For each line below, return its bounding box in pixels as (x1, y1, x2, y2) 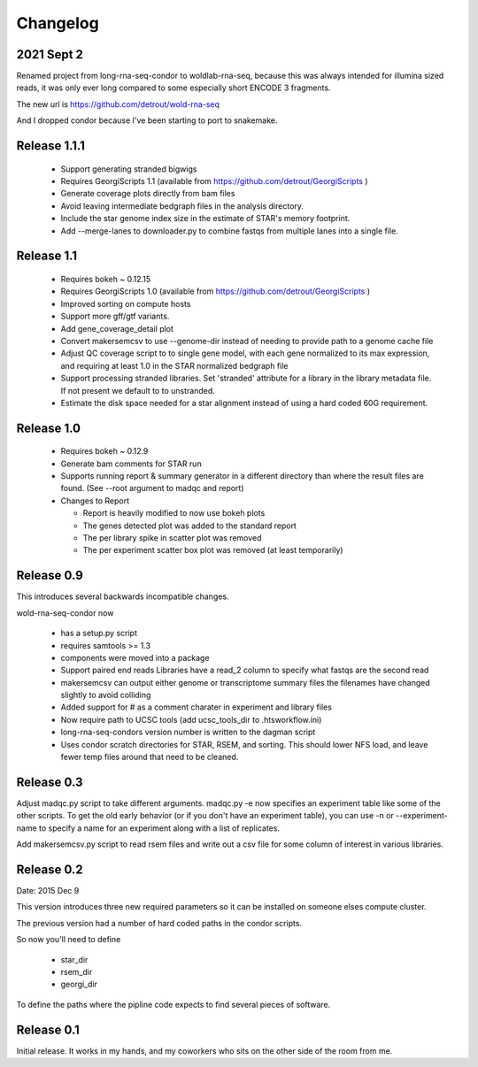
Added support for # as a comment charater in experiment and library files (60, 702, 332, 712)
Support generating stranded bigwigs (60, 164, 197, 174)
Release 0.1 (16, 1022, 80, 1037)
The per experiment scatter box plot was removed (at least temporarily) (82, 545, 344, 556)
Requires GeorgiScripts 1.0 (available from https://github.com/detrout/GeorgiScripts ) (60, 286, 371, 296)
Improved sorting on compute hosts (60, 298, 191, 309)
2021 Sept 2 (16, 47, 84, 62)
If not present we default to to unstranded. (60, 385, 216, 395)
